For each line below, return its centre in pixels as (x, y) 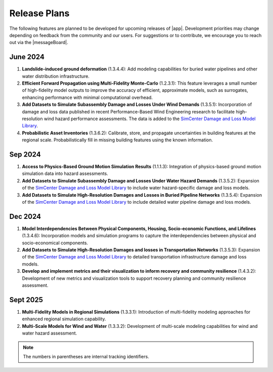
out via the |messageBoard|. (39, 43)
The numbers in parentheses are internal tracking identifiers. (86, 356)
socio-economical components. (55, 243)
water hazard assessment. (50, 333)
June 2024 (27, 57)
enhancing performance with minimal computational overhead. (87, 97)
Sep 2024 (25, 154)
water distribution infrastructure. (56, 76)
